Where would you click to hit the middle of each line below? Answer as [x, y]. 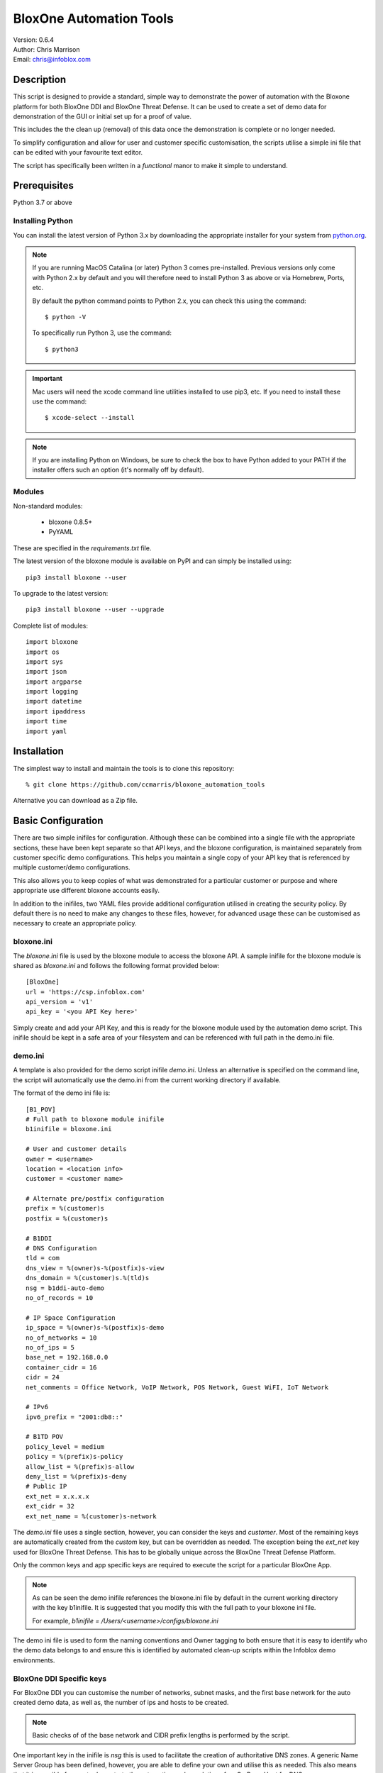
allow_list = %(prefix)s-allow [80, 1467]
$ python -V [66, 317]
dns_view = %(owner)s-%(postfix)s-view [95, 1268]
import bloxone [52, 642]
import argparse [54, 682]
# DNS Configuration [61, 1249]
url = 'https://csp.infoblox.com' [85, 992]
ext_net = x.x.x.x [58, 1496]
